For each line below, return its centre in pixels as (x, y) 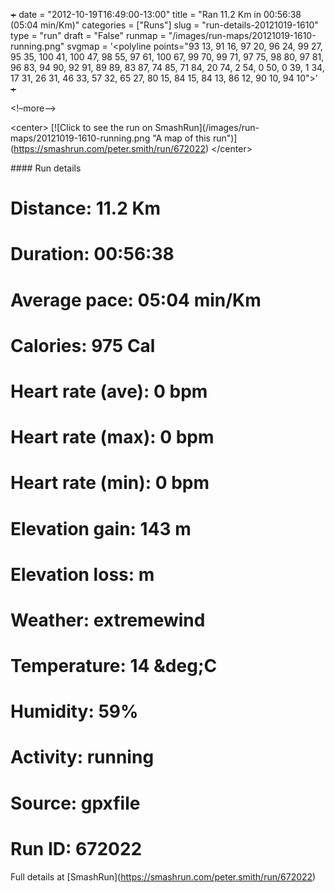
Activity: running (82, 757)
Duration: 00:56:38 (92, 254)
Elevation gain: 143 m (101, 528)
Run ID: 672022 (76, 848)
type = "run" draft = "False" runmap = (88, 35)
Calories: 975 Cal (83, 345)
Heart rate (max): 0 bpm (112, 437)
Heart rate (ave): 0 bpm (109, 391)
